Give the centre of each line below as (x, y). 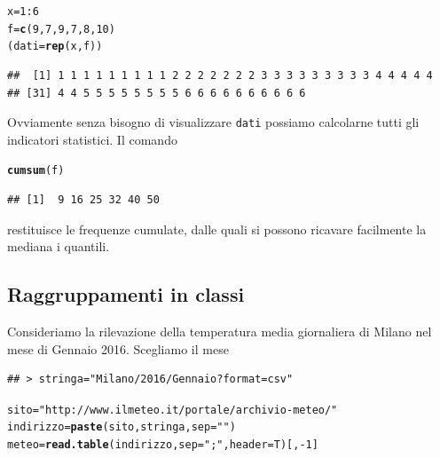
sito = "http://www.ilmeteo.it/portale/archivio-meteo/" (173, 410)
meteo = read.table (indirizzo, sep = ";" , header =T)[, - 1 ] (163, 445)
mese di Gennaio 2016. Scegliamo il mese (118, 348)
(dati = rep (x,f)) (55, 47)
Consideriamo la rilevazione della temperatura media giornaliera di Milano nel (220, 332)
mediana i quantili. (59, 246)
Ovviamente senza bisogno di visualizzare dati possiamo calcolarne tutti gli (213, 122)
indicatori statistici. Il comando (92, 139)
